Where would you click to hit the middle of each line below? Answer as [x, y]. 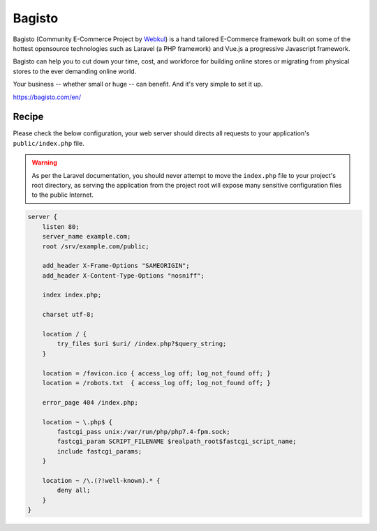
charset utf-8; [68, 315]
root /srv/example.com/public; [96, 246]
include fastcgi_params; [99, 451]
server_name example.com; [87, 237]
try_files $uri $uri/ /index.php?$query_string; [142, 344]
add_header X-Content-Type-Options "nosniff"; [124, 275]
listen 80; [61, 226]
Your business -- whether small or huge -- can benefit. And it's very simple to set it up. [138, 84]
